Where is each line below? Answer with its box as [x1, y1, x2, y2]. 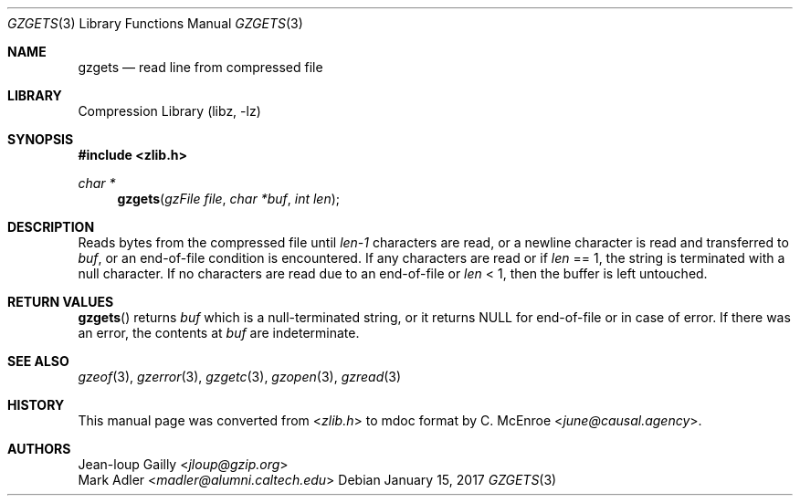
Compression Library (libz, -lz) [78, 103, 261, 119]
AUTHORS [7, 441, 71, 456]
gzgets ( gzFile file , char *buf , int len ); [117, 191, 341, 206]
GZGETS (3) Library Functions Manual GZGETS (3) [7, 16, 303, 31]
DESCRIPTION [7, 219, 95, 235]
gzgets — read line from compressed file [78, 59, 323, 75]
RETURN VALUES [7, 294, 114, 309]
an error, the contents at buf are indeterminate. [78, 325, 360, 341]
